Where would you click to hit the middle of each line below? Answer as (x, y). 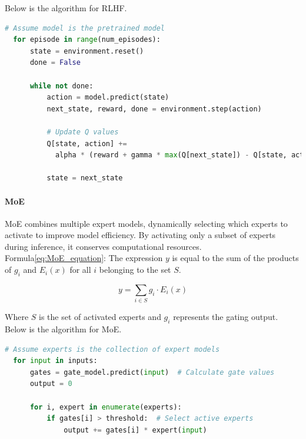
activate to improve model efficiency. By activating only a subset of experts (140, 235)
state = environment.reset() (87, 51)
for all (80, 270)
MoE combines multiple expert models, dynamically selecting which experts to (146, 223)
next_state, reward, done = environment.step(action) (154, 109)
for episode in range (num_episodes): (87, 40)
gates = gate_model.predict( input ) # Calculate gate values (152, 372)
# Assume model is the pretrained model (85, 28)
